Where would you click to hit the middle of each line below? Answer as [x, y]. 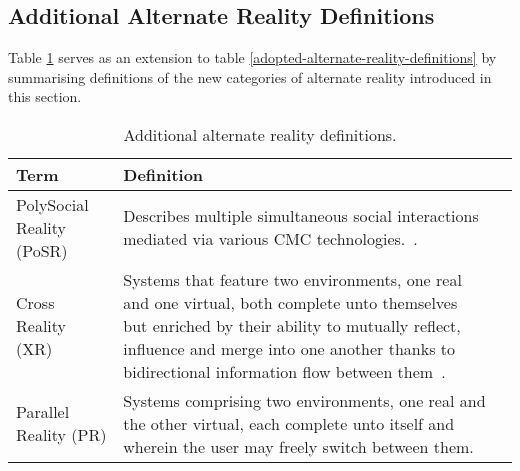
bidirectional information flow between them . [284, 371]
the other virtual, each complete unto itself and [289, 423]
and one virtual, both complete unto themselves [290, 302]
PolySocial [52, 204]
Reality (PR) [61, 435]
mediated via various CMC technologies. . [270, 239]
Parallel [43, 412]
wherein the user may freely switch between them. [298, 446]
